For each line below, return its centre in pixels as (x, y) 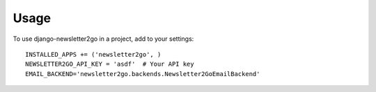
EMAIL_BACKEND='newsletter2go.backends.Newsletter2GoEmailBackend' (143, 74)
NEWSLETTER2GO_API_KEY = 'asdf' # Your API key (110, 64)
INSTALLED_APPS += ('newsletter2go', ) (93, 54)
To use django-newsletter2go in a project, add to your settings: (103, 39)
